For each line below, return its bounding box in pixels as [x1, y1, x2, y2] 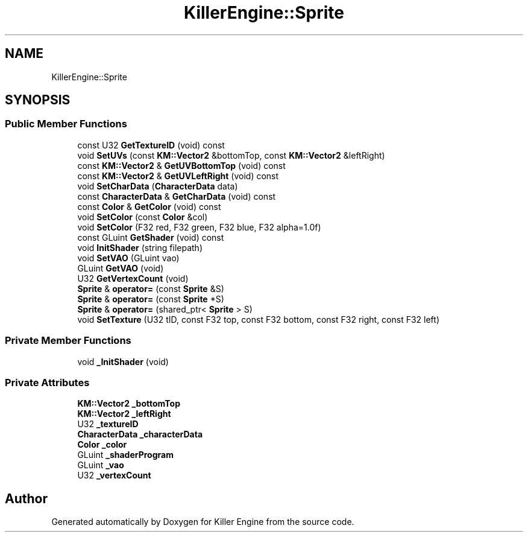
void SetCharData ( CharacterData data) [77, 180, 238, 191]
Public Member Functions [5, 118, 127, 130]
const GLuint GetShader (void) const [77, 232, 224, 243]
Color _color [77, 439, 127, 450]
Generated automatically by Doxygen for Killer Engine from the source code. [51, 516, 354, 527]
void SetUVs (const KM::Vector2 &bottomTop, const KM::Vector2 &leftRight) [77, 150, 385, 160]
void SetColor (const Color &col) [77, 211, 208, 222]
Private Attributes [5, 376, 90, 389]
